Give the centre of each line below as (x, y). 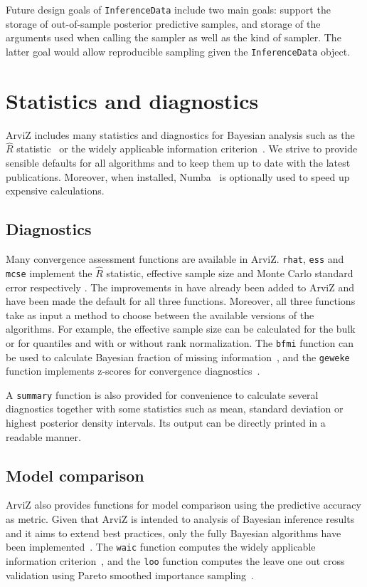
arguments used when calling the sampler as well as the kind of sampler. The (174, 37)
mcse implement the (49, 272)
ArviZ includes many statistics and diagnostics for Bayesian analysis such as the (180, 134)
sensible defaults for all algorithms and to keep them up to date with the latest (178, 163)
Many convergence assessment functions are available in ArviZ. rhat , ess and (175, 259)
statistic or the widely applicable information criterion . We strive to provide (187, 149)
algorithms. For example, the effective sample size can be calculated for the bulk (181, 329)
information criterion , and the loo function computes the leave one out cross (175, 560)
